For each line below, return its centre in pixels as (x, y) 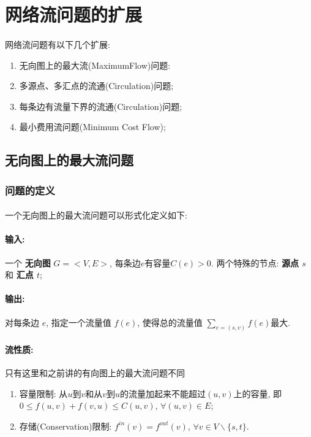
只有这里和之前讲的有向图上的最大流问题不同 (95, 373)
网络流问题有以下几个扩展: (58, 44)
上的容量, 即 (258, 393)
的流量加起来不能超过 (163, 393)
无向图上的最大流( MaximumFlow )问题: (95, 65)
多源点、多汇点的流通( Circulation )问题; (96, 86)
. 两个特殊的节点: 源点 (255, 262)
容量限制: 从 (43, 393)
